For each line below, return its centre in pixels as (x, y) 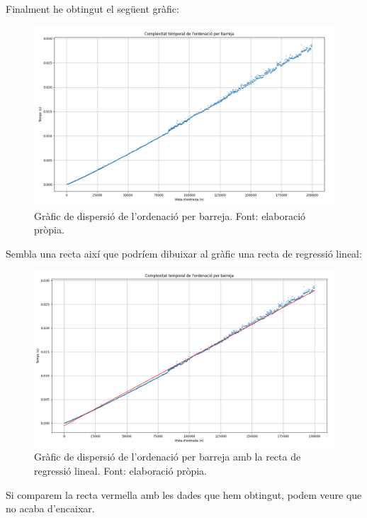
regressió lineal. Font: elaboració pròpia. (120, 470)
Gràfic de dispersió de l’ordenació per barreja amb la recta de (168, 457)
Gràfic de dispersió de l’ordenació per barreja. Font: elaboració (170, 215)
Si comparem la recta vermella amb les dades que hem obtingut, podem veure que (184, 494)
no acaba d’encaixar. (50, 508)
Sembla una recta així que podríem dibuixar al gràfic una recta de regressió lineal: (184, 253)
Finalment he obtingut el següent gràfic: (92, 9)
